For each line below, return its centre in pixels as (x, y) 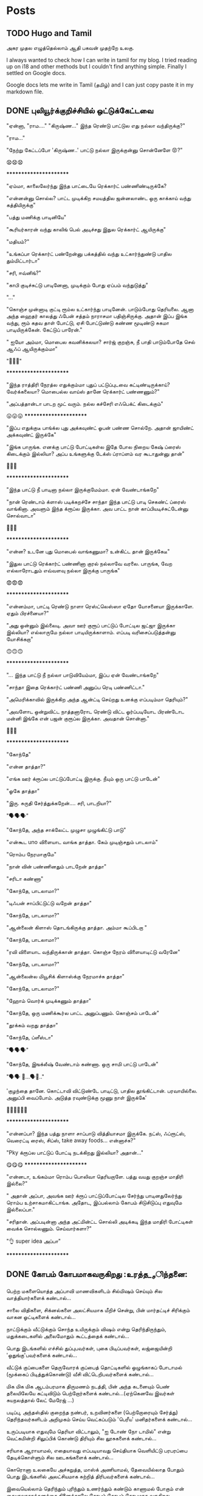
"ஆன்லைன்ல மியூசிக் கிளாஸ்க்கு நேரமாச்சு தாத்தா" (65, 976)
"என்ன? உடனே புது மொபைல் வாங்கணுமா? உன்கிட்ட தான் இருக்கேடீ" (88, 551)
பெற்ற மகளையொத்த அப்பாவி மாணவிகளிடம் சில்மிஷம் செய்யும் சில (84, 1291)
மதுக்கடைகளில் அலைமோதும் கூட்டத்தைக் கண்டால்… (68, 1336)
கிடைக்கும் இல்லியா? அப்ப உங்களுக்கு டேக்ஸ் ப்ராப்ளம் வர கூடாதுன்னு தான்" (95, 453)
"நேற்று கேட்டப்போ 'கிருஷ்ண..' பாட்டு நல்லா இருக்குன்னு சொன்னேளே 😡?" (95, 150)
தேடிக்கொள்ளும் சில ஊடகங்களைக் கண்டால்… (60, 1457)
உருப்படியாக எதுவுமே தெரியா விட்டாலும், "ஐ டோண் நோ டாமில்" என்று (89, 1431)
